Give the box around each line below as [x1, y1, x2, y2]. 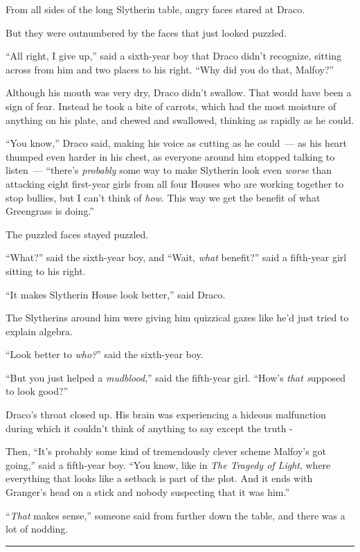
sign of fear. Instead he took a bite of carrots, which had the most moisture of [6, 98, 336, 113]
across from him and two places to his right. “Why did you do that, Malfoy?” [6, 62, 334, 76]
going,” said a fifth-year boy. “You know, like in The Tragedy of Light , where [6, 457, 331, 472]
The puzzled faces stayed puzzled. [6, 226, 149, 241]
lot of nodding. [6, 522, 69, 536]
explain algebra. [6, 323, 73, 338]
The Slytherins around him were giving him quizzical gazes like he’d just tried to [6, 310, 349, 325]
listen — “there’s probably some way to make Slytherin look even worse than [6, 163, 332, 177]
